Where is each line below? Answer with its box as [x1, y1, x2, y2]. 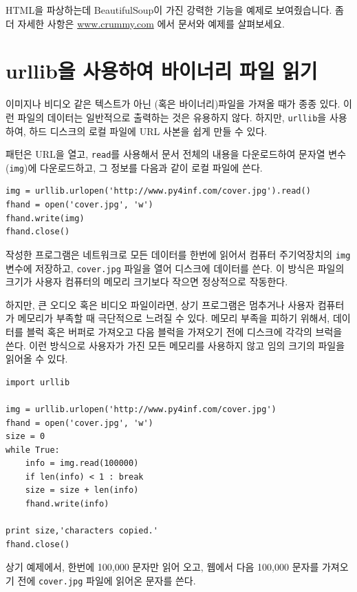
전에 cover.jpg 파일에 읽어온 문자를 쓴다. [17, 573, 196, 588]
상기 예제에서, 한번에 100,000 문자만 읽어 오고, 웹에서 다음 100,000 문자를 [6, 560, 319, 574]
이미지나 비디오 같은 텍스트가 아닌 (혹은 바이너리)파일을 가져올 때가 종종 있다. [6, 96, 340, 111]
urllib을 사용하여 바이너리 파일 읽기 [6, 57, 318, 85]
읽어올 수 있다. [6, 351, 68, 366]
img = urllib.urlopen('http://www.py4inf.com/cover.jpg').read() [6, 186, 311, 196]
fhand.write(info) [25, 499, 109, 509]
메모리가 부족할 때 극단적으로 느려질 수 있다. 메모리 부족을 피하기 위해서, [17, 311, 330, 325]
